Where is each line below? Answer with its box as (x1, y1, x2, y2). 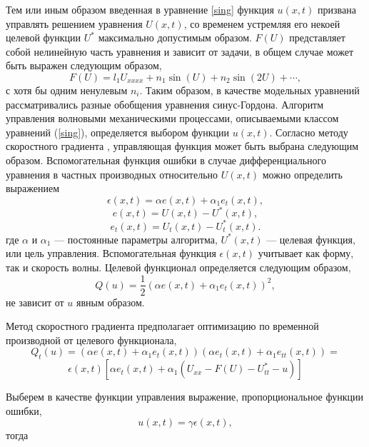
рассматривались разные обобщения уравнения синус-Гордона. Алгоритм (6, 96, 324, 111)
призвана (318, 2, 356, 16)
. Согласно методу (269, 124, 348, 139)
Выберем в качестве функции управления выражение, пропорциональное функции (6, 389, 363, 404)
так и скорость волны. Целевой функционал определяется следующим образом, (6, 259, 351, 274)
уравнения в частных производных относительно (6, 166, 218, 181)
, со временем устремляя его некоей (183, 16, 340, 31)
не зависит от (6, 294, 64, 309)
